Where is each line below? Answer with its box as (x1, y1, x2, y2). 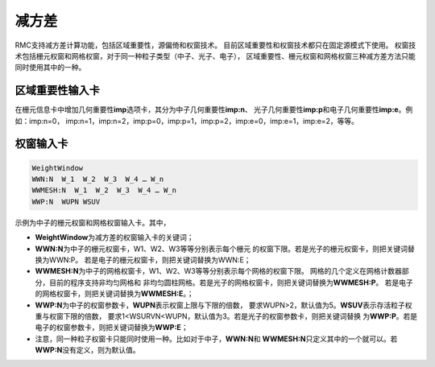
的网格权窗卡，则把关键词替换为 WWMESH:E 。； (35, 289, 194, 299)
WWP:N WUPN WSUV (31, 197, 101, 206)
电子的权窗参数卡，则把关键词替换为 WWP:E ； (35, 323, 188, 332)
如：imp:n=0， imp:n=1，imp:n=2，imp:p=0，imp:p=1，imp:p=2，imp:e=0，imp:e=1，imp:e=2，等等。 (14, 116, 358, 126)
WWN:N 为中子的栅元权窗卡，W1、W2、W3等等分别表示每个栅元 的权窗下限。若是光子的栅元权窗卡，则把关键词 (35, 244, 408, 254)
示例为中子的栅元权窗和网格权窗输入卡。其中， (14, 217, 171, 227)
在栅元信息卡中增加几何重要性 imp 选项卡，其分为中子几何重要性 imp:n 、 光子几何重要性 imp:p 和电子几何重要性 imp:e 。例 (14, 105, 413, 114)
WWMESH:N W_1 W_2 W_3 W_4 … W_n (31, 186, 177, 195)
